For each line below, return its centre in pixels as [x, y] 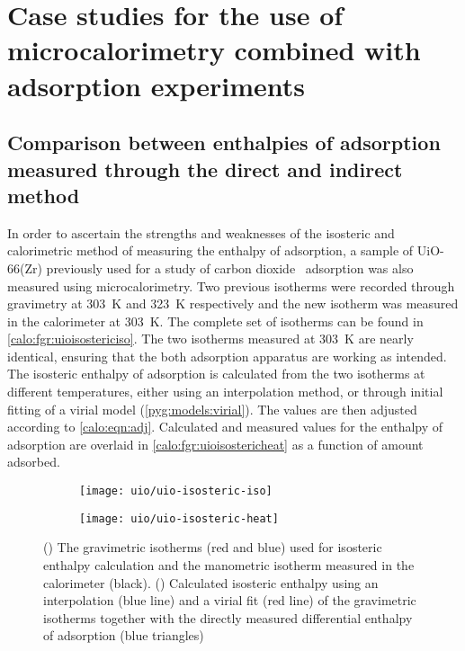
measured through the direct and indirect [205, 169]
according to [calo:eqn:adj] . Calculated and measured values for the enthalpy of [225, 427]
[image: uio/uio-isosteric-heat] [179, 518]
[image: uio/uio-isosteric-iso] [176, 491]
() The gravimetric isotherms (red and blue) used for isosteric [213, 547]
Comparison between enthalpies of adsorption [224, 143]
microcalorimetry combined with [214, 50]
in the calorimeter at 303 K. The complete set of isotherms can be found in [215, 321]
